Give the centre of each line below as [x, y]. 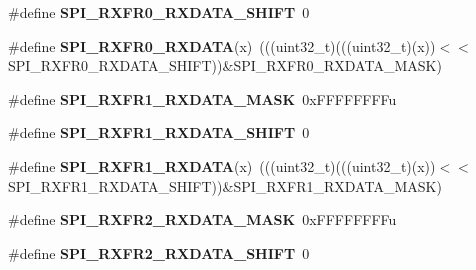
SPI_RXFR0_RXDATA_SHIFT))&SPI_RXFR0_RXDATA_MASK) [225, 65]
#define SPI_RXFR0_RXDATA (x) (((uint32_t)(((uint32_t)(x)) [222, 45]
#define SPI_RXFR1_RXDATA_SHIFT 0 [159, 132]
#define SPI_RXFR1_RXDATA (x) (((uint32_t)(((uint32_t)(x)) [222, 165]
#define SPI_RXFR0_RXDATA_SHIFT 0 [159, 12]
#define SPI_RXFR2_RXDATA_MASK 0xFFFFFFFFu [202, 219]
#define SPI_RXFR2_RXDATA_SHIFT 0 [159, 252]
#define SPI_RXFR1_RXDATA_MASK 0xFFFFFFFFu [202, 98]
